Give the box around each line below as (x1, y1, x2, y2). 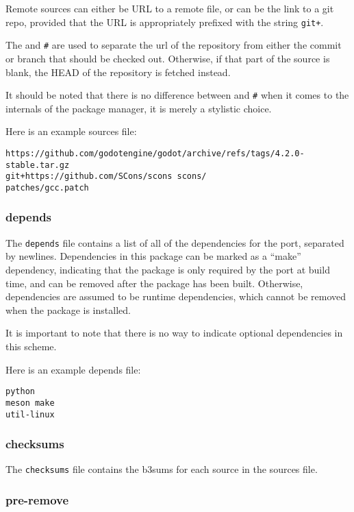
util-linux (5, 409, 55, 419)
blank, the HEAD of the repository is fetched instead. (5, 64, 231, 79)
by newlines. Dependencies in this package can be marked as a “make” (5, 249, 301, 263)
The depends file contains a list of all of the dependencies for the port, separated (5, 235, 344, 249)
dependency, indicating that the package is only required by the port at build (5, 263, 330, 277)
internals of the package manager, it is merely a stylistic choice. (5, 101, 272, 115)
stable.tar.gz (5, 160, 70, 170)
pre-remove (5, 491, 69, 508)
